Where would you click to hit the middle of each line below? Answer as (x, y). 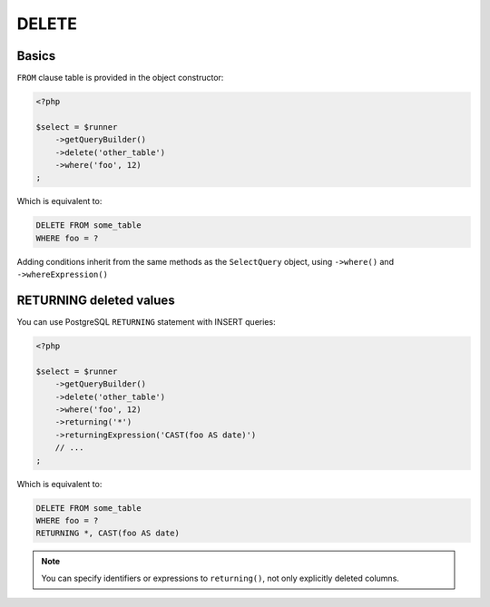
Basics (36, 56)
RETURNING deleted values (96, 300)
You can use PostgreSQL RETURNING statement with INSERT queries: (146, 322)
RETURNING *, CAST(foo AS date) (108, 534)
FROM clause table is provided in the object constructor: (120, 78)
